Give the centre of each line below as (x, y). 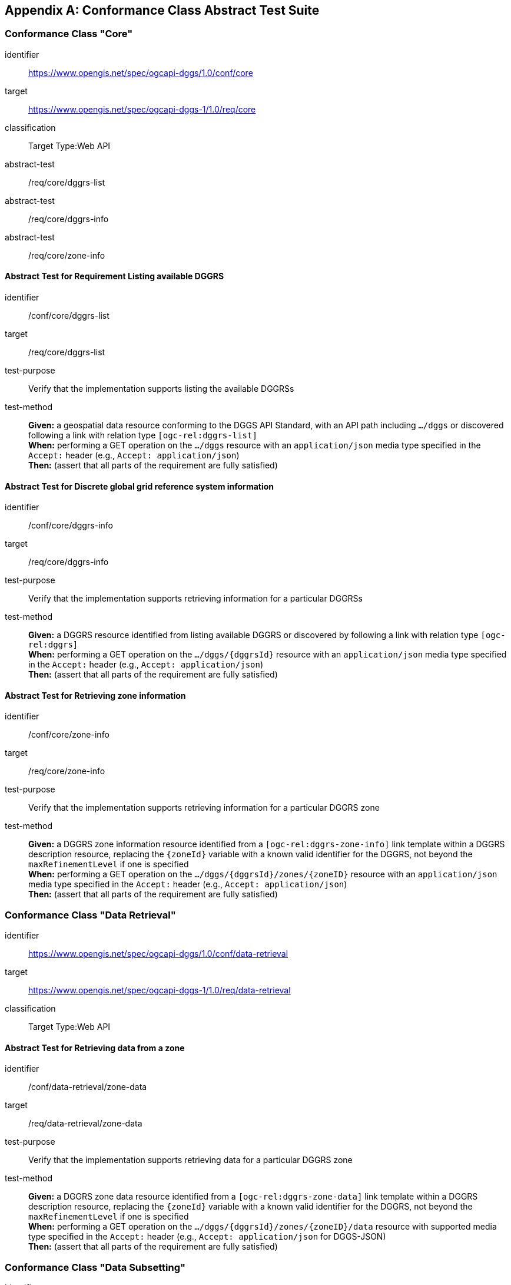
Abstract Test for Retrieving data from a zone (95, 1048)
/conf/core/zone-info (69, 735)
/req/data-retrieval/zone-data (85, 1124)
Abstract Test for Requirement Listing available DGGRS (115, 276)
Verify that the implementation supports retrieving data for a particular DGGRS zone (190, 1160)
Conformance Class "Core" (69, 34)
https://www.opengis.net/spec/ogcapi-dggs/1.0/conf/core (141, 72)
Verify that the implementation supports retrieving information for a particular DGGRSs (195, 599)
